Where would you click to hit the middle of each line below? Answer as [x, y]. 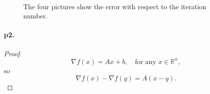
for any [145, 62]
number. [36, 16]
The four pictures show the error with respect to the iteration [115, 6]
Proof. [13, 53]
